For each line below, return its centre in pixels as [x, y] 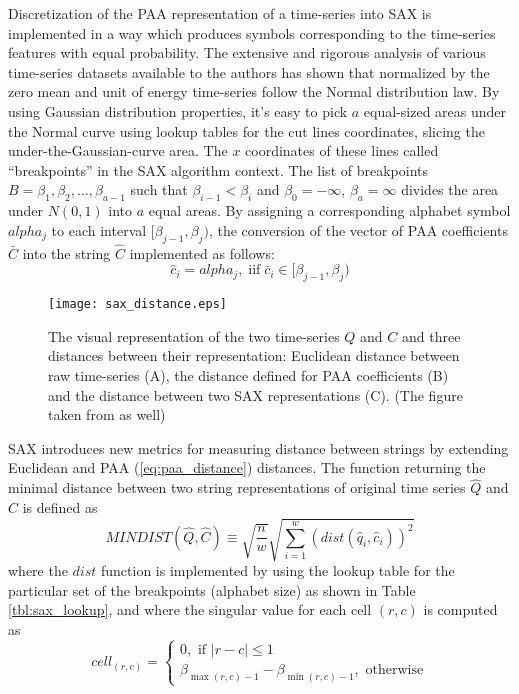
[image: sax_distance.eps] [137, 304]
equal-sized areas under [435, 110]
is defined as [60, 506]
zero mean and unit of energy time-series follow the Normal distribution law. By [254, 91]
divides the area [450, 189]
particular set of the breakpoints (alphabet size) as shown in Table [212, 589]
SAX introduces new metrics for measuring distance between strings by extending [258, 447]
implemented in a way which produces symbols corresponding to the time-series [252, 32]
